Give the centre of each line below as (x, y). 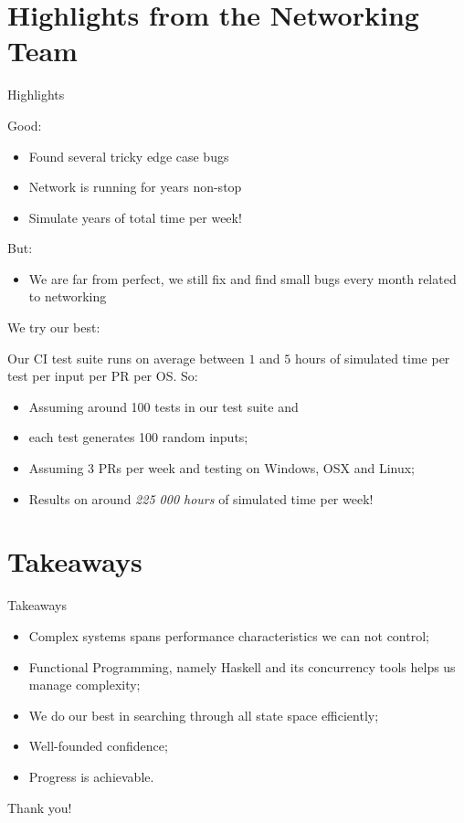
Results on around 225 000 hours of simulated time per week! (201, 498)
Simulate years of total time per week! (135, 217)
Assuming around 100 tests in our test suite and (163, 406)
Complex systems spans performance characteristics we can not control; (229, 635)
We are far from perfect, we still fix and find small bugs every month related (243, 278)
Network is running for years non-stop (135, 187)
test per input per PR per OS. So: (103, 376)
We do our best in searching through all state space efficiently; (204, 715)
